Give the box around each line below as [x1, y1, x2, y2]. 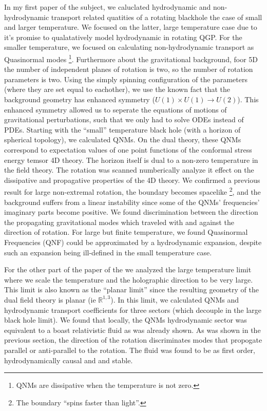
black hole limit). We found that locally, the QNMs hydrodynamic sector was [4, 314, 247, 325]
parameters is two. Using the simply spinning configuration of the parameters [4, 73, 247, 84]
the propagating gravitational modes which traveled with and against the [4, 216, 234, 227]
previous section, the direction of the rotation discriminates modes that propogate [4, 334, 262, 345]
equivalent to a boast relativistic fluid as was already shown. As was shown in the [4, 324, 261, 335]
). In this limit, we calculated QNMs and [110, 294, 239, 305]
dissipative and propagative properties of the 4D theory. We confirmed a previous [4, 174, 260, 185]
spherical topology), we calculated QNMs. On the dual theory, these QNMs [4, 134, 241, 145]
